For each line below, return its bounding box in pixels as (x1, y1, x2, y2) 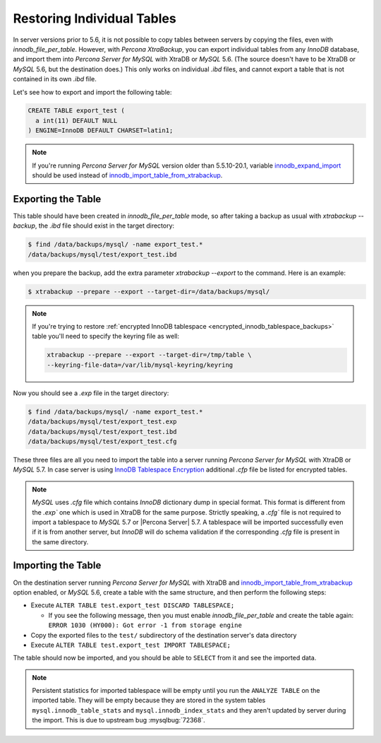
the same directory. (32, 537, 89, 546)
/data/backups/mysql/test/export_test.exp (28, 418, 177, 426)
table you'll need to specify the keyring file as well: (32, 332, 180, 341)
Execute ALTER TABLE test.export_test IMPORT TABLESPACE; (30, 640, 231, 649)
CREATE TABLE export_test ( (28, 107, 125, 115)
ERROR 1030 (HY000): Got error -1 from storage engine (48, 621, 243, 629)
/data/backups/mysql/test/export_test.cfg (28, 437, 177, 445)
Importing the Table (13, 559, 102, 572)
